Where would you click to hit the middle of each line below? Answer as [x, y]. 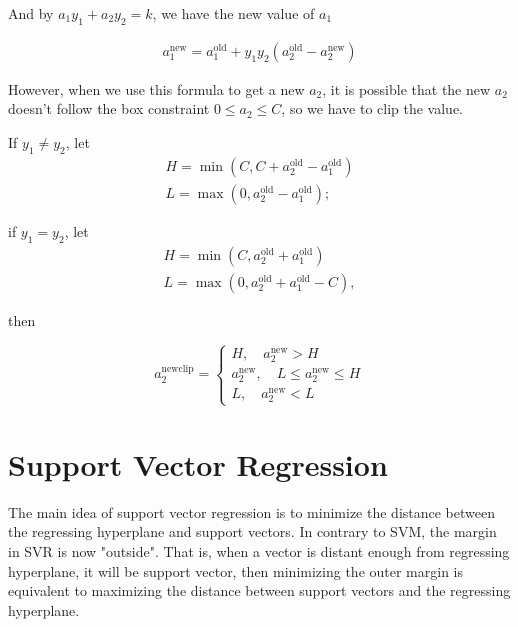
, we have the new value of [233, 13]
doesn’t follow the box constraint [109, 108]
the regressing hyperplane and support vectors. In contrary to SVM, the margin [252, 531]
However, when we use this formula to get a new [156, 88]
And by [31, 13]
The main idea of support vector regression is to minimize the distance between [252, 511]
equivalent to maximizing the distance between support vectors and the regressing [259, 590]
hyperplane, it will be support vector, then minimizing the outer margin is [235, 570]
